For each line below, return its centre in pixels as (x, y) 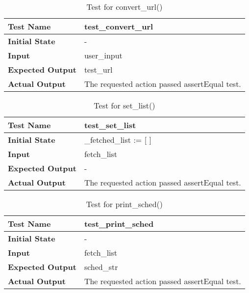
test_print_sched (119, 224)
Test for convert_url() (124, 7)
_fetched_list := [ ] (118, 140)
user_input (103, 55)
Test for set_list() (124, 105)
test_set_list (110, 125)
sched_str (101, 267)
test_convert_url (119, 26)
